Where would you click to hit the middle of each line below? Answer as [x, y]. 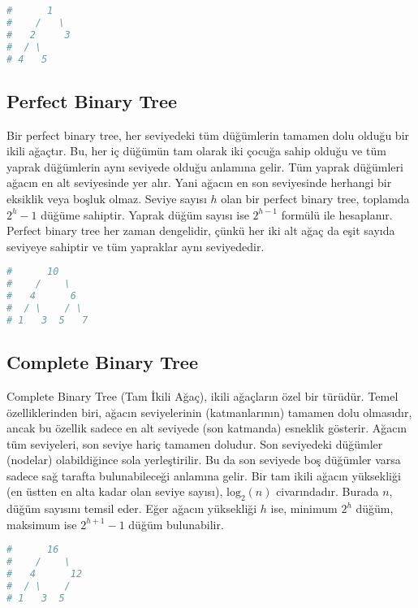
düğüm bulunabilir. [176, 524]
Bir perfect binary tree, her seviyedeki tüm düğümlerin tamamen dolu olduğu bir [208, 135]
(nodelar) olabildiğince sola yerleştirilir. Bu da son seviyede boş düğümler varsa [204, 460]
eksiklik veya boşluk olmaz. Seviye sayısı [107, 198]
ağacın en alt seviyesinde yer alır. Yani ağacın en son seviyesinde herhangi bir [199, 182]
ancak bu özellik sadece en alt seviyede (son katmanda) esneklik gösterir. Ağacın [207, 428]
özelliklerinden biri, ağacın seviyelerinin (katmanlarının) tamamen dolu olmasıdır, [209, 412]
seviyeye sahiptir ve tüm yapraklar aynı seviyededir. [136, 246]
